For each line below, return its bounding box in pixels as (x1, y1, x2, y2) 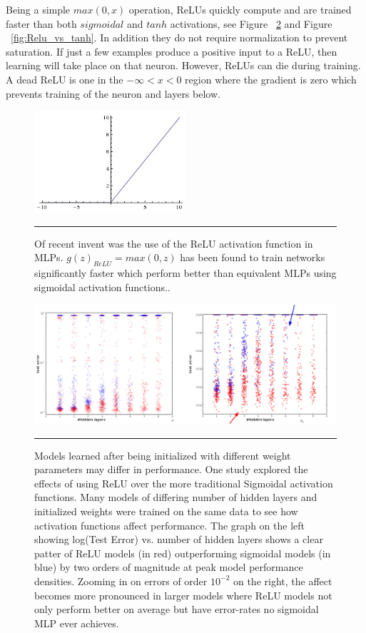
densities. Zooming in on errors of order (34, 573, 208, 588)
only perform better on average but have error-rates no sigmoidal (34, 602, 319, 617)
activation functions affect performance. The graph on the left (34, 517, 305, 532)
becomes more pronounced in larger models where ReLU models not (34, 587, 332, 602)
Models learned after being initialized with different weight (34, 447, 291, 462)
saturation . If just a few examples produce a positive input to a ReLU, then (6, 44, 337, 59)
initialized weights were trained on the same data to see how (34, 503, 298, 518)
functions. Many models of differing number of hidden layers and (34, 490, 317, 505)
